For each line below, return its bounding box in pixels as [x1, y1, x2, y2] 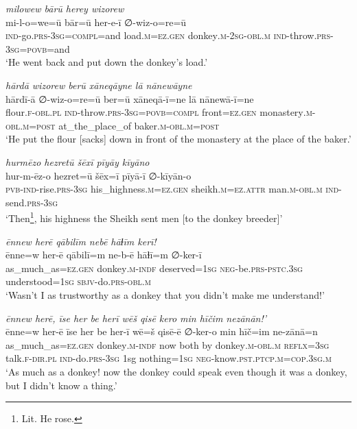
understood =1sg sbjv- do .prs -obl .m [5, 274, 151, 289]
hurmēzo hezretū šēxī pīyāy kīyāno [5, 154, 150, 169]
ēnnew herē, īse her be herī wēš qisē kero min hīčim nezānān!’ [5, 310, 267, 325]
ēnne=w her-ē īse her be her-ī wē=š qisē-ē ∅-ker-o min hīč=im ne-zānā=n [5, 324, 318, 339]
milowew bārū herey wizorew [5, 1, 124, 15]
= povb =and [19, 41, 70, 56]
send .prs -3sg [5, 195, 58, 209]
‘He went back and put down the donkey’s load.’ [5, 55, 208, 69]
